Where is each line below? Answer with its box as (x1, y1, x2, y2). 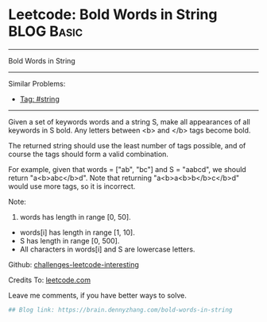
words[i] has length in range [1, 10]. (19, 228, 135, 237)
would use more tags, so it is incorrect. (8, 181, 136, 191)
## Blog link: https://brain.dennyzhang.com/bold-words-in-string (8, 305, 233, 314)
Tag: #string (19, 94, 60, 104)
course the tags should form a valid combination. (8, 149, 169, 159)
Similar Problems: (8, 79, 66, 88)
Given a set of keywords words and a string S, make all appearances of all (8, 117, 250, 126)
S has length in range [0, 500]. (19, 236, 120, 245)
